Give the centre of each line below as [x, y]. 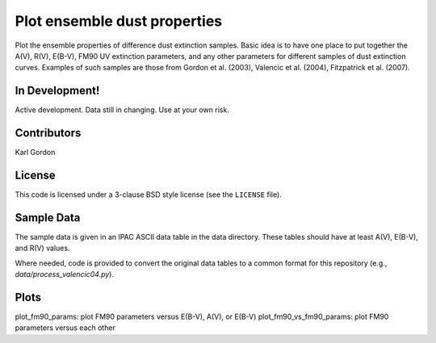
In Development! [57, 91]
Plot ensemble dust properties [119, 21]
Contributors [48, 133]
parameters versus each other [65, 328]
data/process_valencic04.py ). [65, 274]
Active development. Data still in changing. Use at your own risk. [122, 110]
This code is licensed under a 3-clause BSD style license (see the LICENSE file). [148, 195]
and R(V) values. [42, 248]
